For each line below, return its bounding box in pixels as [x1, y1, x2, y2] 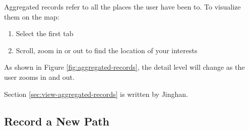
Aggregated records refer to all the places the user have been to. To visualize [4, 2, 241, 12]
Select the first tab [16, 28, 74, 39]
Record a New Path [4, 113, 110, 128]
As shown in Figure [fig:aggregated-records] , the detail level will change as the [4, 62, 245, 72]
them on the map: [4, 11, 59, 22]
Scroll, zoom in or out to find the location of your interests [16, 45, 198, 55]
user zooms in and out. [4, 71, 75, 82]
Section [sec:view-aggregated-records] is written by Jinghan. [4, 88, 188, 99]
